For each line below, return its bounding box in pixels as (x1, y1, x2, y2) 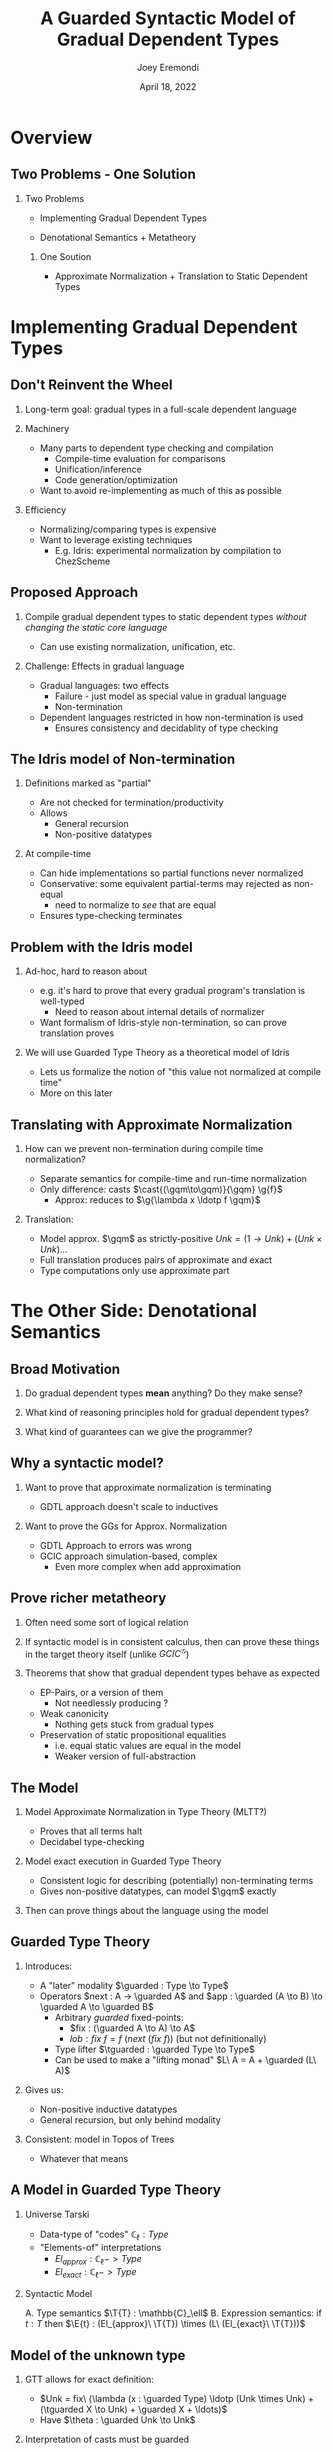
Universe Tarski (24, 2208, 90, 2220)
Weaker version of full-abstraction (54, 1750, 197, 1762)
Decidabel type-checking (39, 1836, 145, 1848)
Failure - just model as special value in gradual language (54, 690, 287, 702)
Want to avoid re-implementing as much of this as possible (39, 484, 283, 496)
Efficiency (24, 503, 67, 516)
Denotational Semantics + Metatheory (39, 231, 197, 243)
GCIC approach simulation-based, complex (39, 1550, 218, 1562)
